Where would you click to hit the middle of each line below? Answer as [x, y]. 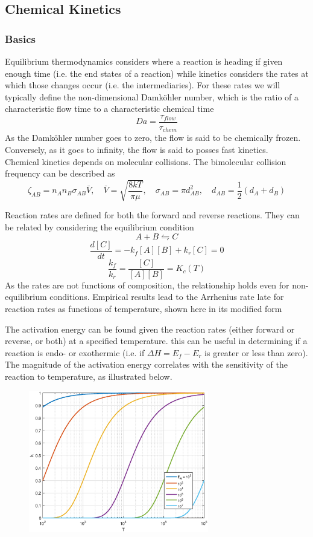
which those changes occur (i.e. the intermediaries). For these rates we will [143, 85]
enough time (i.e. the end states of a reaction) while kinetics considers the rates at [157, 73]
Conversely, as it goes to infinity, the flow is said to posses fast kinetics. [137, 150]
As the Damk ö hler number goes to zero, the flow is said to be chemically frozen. [153, 138]
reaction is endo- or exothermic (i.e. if [75, 352]
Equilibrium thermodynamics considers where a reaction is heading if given [144, 61]
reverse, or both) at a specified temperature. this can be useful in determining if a [156, 341]
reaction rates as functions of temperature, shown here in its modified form [144, 308]
